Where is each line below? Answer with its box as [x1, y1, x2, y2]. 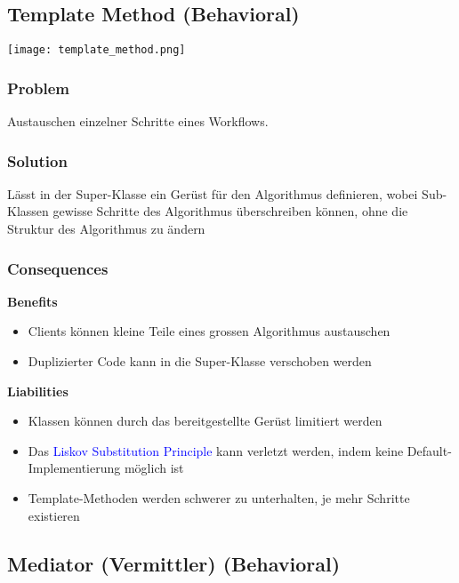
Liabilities [7, 381, 68, 400]
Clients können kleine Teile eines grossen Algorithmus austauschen [28, 322, 391, 340]
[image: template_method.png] [7, 44, 186, 57]
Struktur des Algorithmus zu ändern [7, 220, 205, 238]
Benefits [7, 291, 58, 310]
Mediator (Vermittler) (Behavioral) [7, 549, 341, 577]
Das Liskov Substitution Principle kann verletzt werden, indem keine [28, 441, 404, 459]
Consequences [7, 257, 109, 279]
